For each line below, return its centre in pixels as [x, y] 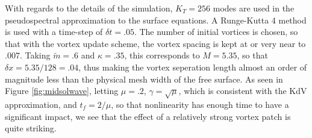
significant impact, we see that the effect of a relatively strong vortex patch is [148, 116]
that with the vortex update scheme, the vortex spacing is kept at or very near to [155, 43]
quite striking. [31, 128]
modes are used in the [254, 8]
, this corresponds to [162, 55]
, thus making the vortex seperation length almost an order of [193, 67]
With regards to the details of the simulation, [89, 8]
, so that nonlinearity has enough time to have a [200, 104]
